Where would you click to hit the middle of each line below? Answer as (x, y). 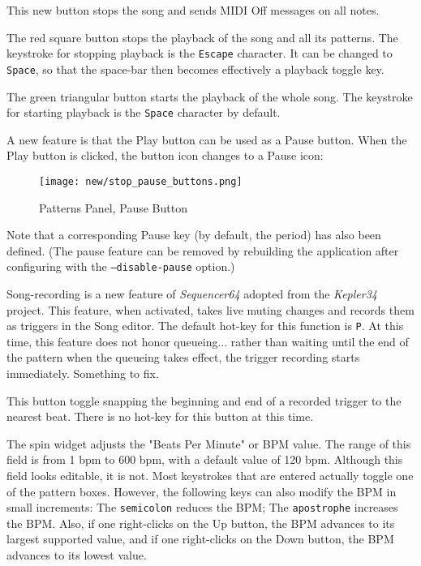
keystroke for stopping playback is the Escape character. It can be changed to (200, 53)
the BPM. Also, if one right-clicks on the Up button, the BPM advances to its (201, 523)
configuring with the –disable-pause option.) (121, 266)
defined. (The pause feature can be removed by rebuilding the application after (203, 250)
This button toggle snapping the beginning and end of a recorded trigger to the (204, 400)
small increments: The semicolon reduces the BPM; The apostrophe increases (202, 507)
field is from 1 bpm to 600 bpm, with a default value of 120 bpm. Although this (205, 459)
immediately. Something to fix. (83, 373)
